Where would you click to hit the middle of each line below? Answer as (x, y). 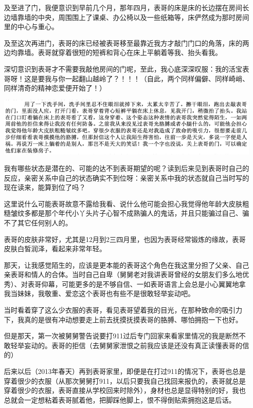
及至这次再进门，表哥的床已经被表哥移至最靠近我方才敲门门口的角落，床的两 (126, 43)
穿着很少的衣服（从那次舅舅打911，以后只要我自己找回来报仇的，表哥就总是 (125, 380)
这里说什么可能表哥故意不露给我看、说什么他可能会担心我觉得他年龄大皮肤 (123, 203)
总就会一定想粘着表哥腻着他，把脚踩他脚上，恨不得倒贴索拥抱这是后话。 (120, 399)
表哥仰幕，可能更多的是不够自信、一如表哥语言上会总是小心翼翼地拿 (136, 284)
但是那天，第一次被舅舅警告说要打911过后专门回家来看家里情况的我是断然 (121, 336)
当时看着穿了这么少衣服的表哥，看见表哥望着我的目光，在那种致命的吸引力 (123, 310)
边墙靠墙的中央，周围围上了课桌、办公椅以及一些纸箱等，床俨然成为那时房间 (126, 17)
